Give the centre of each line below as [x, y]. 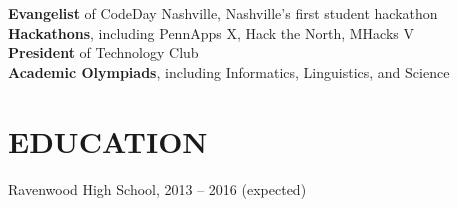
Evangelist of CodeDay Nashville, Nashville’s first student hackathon [223, 13]
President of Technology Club [103, 52]
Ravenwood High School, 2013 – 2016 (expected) [157, 188]
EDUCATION [108, 140]
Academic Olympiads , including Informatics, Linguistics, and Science [229, 71]
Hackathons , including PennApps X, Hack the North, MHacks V [211, 32]
